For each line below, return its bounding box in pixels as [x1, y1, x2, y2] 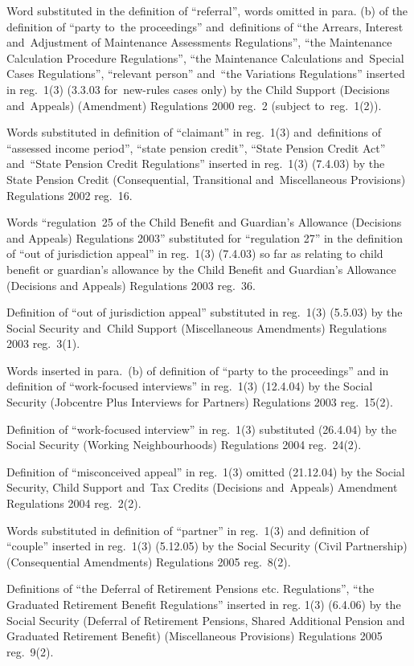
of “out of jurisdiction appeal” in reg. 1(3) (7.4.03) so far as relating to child [6, 245, 383, 262]
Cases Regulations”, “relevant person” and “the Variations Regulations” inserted [6, 65, 405, 82]
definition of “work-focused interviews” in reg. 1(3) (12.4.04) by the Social [6, 378, 373, 394]
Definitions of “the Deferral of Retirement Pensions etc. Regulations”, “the [6, 580, 375, 597]
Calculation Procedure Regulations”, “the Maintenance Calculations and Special [6, 49, 404, 66]
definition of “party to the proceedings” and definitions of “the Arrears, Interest [6, 18, 404, 35]
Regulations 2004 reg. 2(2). [6, 495, 141, 512]
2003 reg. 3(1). [6, 335, 80, 352]
